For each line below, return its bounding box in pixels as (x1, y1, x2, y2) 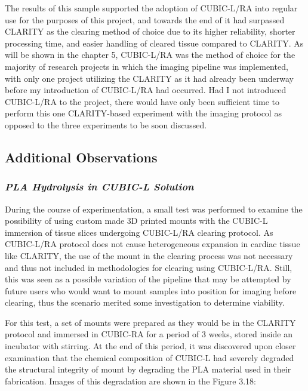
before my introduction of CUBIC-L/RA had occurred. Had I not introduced (5, 84, 287, 96)
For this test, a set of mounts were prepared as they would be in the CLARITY (5, 316, 296, 328)
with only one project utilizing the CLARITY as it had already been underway (5, 72, 294, 84)
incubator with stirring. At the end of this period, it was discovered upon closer (5, 340, 296, 352)
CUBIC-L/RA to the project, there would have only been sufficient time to (5, 95, 279, 107)
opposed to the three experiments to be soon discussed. (5, 118, 207, 131)
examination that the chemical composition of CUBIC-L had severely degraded (5, 351, 294, 364)
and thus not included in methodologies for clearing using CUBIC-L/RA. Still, (5, 261, 292, 273)
